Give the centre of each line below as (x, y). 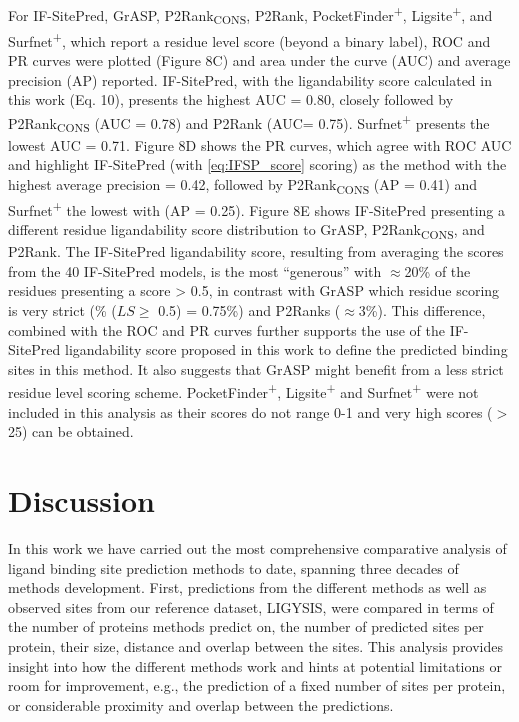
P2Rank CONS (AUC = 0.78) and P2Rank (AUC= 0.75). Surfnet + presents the (249, 122)
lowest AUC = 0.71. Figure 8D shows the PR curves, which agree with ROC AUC (260, 144)
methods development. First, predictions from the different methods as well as (247, 587)
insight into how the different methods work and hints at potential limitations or (255, 665)
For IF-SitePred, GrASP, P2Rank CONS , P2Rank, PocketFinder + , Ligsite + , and (250, 15)
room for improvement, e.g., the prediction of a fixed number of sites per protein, (257, 685)
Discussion (81, 500)
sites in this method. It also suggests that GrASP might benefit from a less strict (256, 368)
